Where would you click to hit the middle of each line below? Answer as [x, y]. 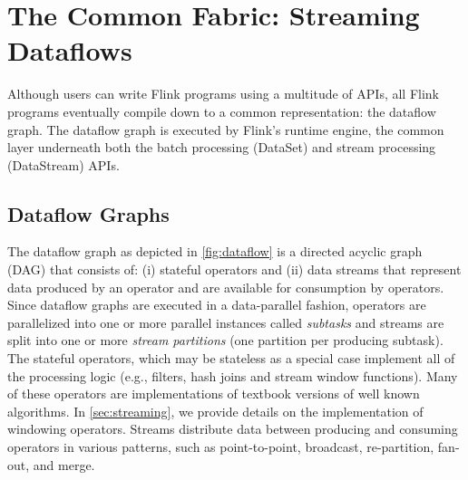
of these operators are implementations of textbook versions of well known [214, 394]
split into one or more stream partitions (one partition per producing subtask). [225, 340]
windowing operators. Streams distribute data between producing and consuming [233, 429]
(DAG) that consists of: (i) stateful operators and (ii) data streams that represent [234, 269]
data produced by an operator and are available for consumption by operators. [226, 287]
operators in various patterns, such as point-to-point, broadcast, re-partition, [221, 447]
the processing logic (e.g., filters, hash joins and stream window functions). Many [233, 375]
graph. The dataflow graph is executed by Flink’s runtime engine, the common [226, 129]
